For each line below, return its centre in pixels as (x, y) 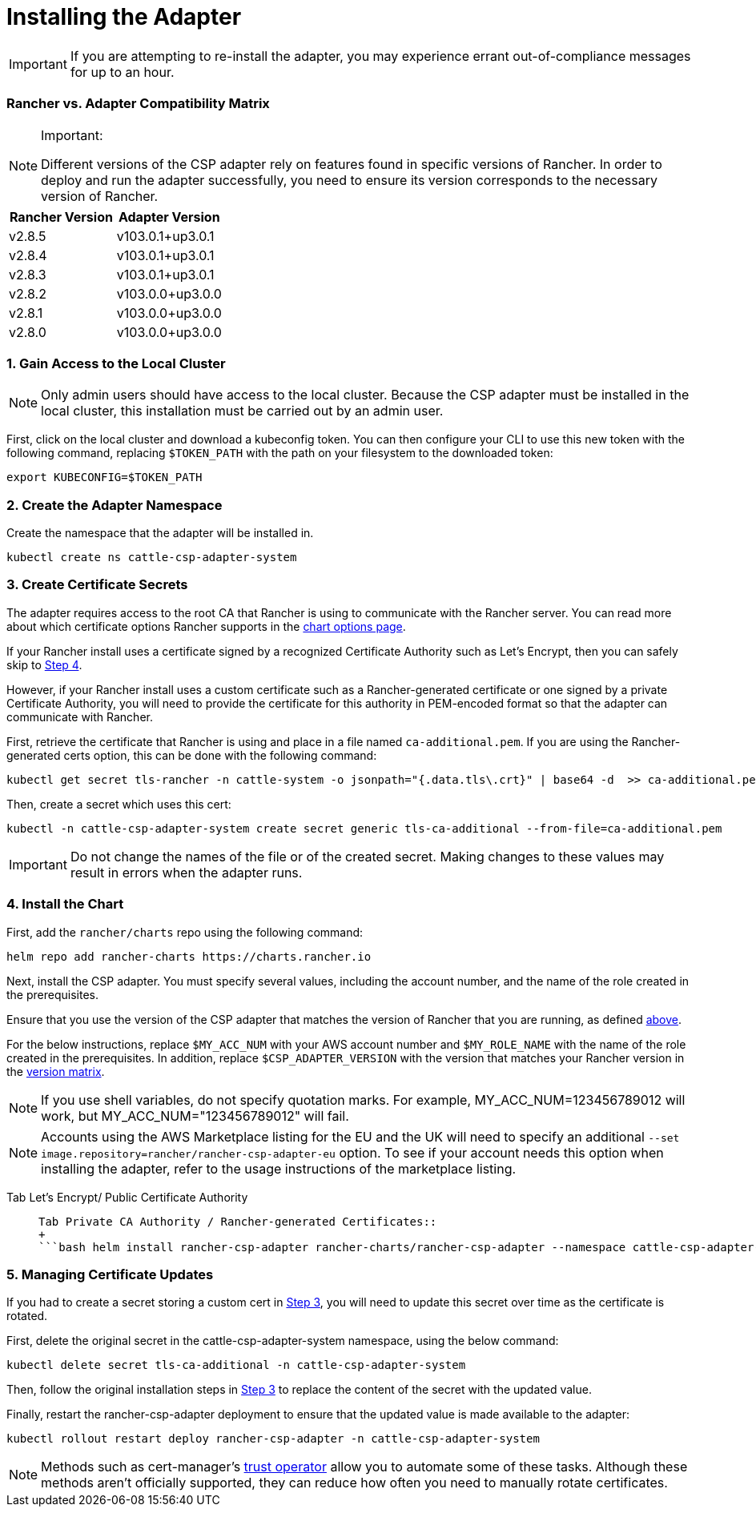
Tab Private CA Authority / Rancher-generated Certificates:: (238, 1221)
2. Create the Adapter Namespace (115, 505)
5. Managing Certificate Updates (110, 1274)
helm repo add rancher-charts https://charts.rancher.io (189, 956)
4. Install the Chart (65, 904)
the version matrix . (56, 1071)
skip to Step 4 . (44, 664)
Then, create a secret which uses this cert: (119, 804)
